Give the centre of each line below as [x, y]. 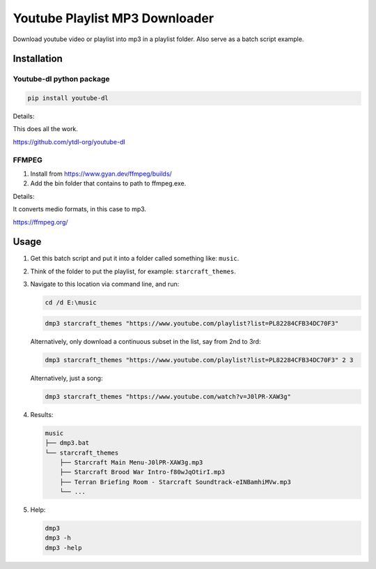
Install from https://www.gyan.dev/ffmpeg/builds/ [101, 174]
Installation [38, 59]
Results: [42, 414]
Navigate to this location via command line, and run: [105, 284]
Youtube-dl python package [62, 79]
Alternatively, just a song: [66, 378]
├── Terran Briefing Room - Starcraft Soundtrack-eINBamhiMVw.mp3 [175, 482]
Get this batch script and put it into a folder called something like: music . [135, 259]
